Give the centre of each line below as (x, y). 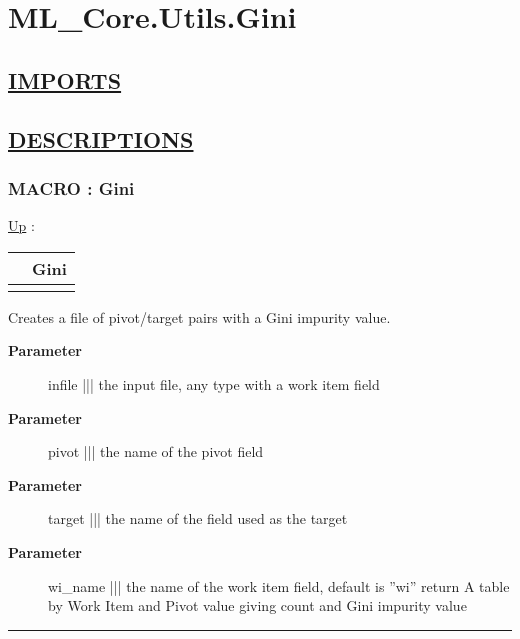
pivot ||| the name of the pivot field (156, 451)
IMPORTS (65, 79)
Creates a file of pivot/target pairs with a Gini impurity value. (199, 316)
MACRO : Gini (71, 187)
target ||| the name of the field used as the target (198, 518)
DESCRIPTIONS (101, 138)
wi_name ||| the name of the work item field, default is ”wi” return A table (279, 585)
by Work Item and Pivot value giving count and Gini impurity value (257, 605)
